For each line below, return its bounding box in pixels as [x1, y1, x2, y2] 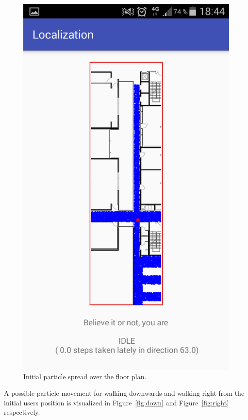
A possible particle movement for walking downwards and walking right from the [4, 387, 245, 398]
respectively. [4, 407, 40, 417]
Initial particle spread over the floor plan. [23, 371, 147, 382]
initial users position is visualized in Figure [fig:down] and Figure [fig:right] [4, 397, 229, 407]
